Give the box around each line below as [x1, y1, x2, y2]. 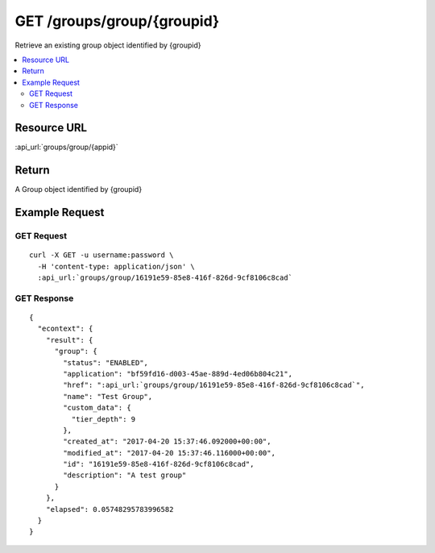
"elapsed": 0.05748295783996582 [45, 505, 174, 513]
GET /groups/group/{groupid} [14, 12, 220, 30]
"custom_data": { [63, 403, 132, 413]
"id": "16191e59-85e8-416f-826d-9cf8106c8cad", [63, 459, 255, 469]
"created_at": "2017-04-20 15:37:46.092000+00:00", [63, 437, 271, 447]
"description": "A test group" [63, 471, 187, 480]
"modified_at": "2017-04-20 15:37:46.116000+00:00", [63, 448, 275, 457]
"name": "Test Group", [63, 392, 153, 401]
